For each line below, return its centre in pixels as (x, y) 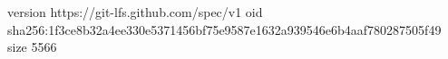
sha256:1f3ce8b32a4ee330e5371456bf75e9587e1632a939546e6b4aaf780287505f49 (224, 29)
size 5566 (32, 47)
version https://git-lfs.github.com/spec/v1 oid (135, 12)
